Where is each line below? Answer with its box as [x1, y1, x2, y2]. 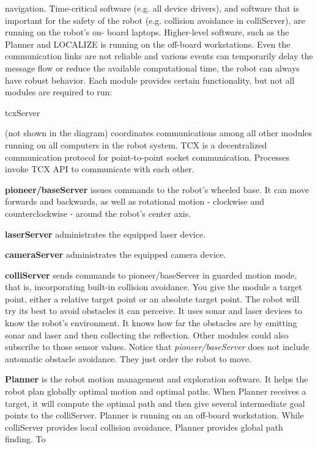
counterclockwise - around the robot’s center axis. [5, 206, 191, 219]
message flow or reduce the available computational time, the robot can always [5, 61, 300, 74]
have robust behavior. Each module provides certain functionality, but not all [5, 73, 295, 86]
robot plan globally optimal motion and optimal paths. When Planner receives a [5, 385, 306, 398]
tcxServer [5, 106, 40, 119]
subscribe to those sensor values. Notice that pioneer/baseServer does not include [5, 340, 309, 353]
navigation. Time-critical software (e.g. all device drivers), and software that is [5, 2, 299, 14]
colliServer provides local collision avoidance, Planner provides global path [5, 420, 283, 433]
